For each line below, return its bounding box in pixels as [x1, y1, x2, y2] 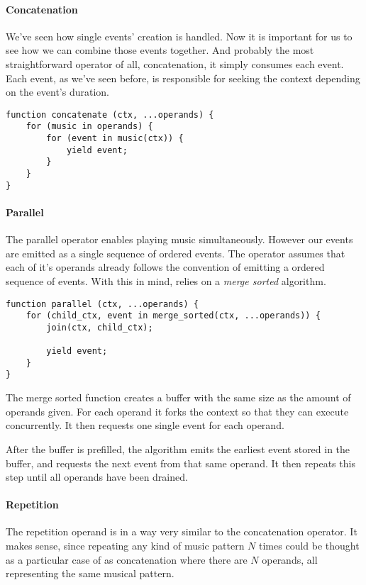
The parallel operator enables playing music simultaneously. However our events [6, 232, 353, 247]
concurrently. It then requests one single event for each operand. [6, 418, 284, 433]
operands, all [262, 552, 318, 567]
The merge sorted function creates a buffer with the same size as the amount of [6, 390, 351, 405]
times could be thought [259, 538, 360, 553]
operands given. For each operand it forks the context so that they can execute [6, 403, 349, 418]
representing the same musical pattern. [6, 566, 174, 581]
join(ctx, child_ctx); [46, 322, 153, 333]
